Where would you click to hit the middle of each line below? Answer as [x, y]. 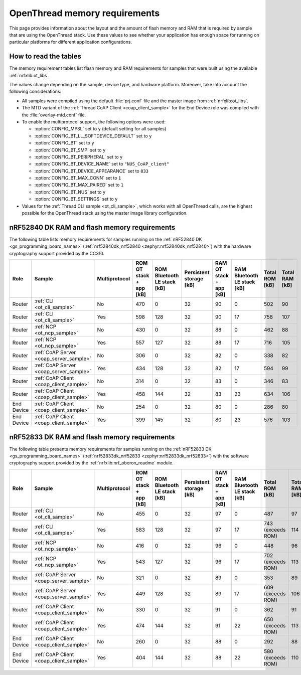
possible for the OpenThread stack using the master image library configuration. [105, 213]
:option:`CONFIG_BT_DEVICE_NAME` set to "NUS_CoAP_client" [102, 164]
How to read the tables [45, 56]
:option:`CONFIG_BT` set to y [64, 143]
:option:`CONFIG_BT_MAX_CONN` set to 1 [78, 178]
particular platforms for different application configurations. [71, 42]
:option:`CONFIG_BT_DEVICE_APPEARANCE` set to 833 [92, 171]
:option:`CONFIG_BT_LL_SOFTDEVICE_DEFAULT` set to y [93, 136]
